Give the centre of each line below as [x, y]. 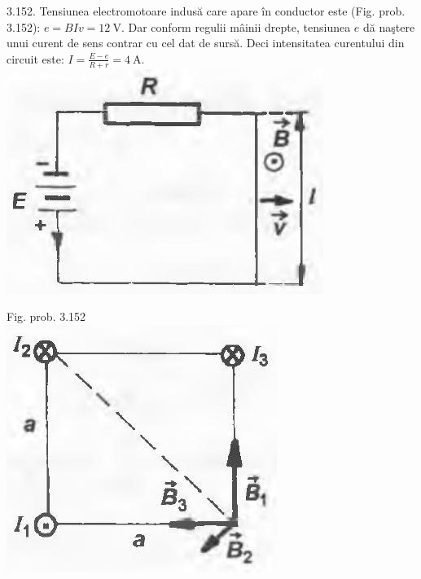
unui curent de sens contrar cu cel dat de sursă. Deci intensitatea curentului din [206, 43]
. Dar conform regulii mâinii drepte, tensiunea [236, 26]
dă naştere [389, 26]
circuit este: [35, 58]
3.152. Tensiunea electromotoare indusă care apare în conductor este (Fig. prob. [206, 11]
